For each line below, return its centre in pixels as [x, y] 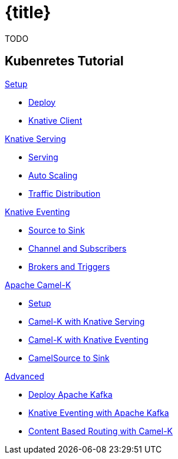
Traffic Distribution [65, 193]
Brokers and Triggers [69, 266]
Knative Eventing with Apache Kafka [99, 412]
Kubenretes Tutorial [64, 61]
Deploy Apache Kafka [70, 394]
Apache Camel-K [38, 285]
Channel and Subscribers [78, 248]
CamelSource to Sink [69, 358]
